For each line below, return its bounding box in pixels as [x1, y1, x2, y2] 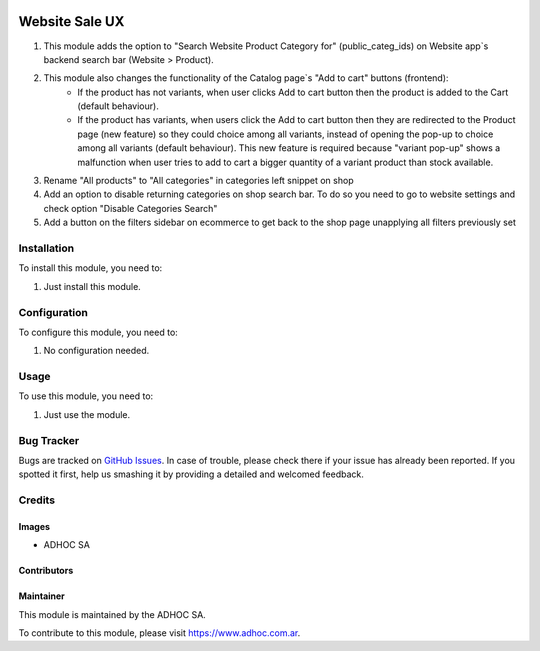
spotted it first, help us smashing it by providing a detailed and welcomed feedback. [18, 468, 364, 480]
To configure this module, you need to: [18, 326, 179, 338]
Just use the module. [43, 408, 130, 420]
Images [18, 520, 50, 532]
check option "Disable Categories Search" [43, 202, 218, 214]
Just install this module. [43, 280, 142, 292]
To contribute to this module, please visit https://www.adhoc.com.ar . [18, 627, 301, 639]
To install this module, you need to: [18, 262, 163, 274]
